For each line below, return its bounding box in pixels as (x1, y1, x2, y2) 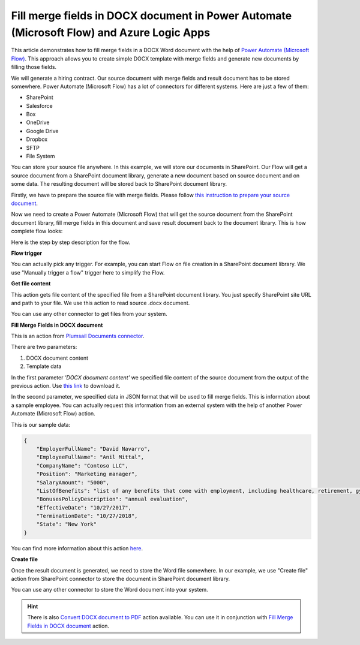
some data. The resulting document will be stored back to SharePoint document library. (11, 180, 227, 188)
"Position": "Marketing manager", (36, 471, 138, 478)
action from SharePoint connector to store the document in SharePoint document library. (11, 575, 230, 583)
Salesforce (26, 102, 53, 109)
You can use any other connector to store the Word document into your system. (11, 586, 208, 593)
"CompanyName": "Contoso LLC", (36, 462, 128, 469)
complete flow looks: (11, 228, 63, 235)
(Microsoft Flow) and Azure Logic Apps (11, 26, 210, 39)
